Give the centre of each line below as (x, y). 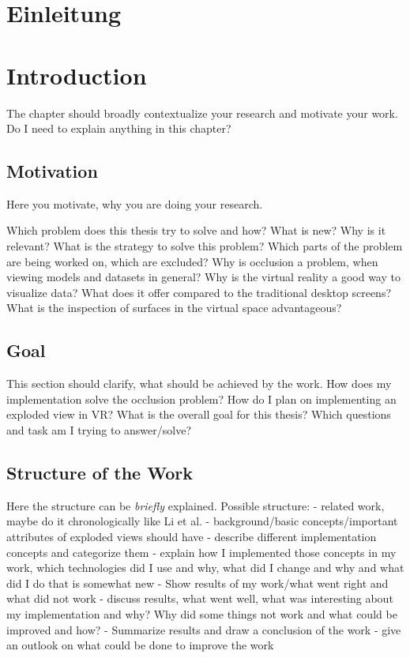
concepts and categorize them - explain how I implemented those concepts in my (201, 552)
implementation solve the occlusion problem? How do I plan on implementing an (201, 399)
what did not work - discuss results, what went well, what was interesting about (200, 598)
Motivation (52, 171)
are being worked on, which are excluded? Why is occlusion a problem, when (192, 261)
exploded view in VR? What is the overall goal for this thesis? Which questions (199, 414)
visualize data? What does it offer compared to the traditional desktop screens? (199, 292)
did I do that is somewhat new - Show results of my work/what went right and (197, 583)
